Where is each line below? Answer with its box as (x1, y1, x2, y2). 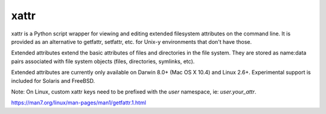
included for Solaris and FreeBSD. (11, 77, 95, 84)
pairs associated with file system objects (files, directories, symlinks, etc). (11, 58, 195, 65)
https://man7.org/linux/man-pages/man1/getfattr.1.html (11, 99, 146, 106)
